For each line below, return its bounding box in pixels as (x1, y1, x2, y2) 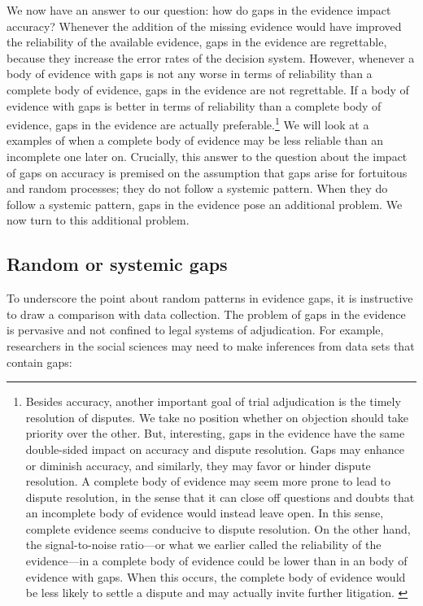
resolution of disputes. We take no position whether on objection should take (25, 408, 409, 425)
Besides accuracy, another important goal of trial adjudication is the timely (25, 393, 401, 410)
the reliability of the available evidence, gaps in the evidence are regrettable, (7, 33, 387, 50)
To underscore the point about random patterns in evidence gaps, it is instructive (7, 290, 413, 307)
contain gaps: (7, 353, 72, 370)
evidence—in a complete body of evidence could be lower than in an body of (25, 552, 408, 569)
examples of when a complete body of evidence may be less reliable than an (7, 132, 384, 149)
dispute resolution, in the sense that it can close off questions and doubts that (25, 488, 415, 505)
